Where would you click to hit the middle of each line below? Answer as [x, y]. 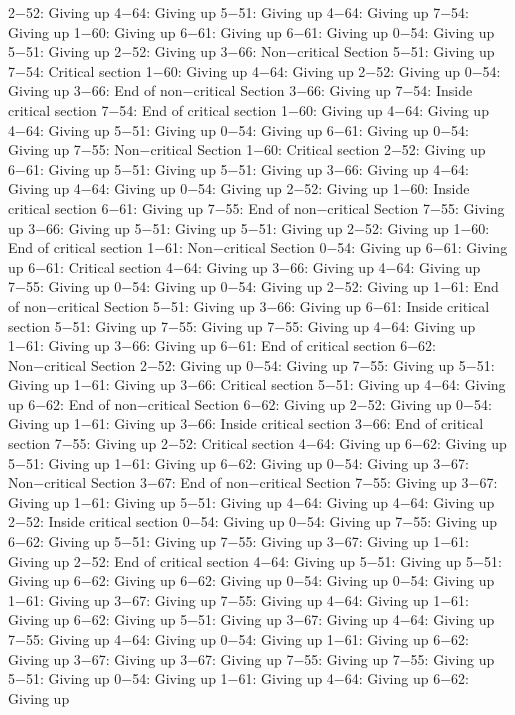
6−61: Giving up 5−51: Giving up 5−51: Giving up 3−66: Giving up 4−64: [238, 168]
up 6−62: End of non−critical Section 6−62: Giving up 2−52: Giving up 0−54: [250, 403]
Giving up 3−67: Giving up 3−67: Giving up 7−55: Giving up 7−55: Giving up [251, 658]
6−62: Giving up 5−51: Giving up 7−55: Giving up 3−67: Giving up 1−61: [238, 541]
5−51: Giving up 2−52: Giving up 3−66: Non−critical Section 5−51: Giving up [251, 51]
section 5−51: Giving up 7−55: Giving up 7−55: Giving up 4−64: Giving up [242, 325]
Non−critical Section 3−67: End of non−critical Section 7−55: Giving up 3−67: [253, 482]
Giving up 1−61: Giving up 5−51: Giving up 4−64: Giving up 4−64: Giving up [251, 501]
